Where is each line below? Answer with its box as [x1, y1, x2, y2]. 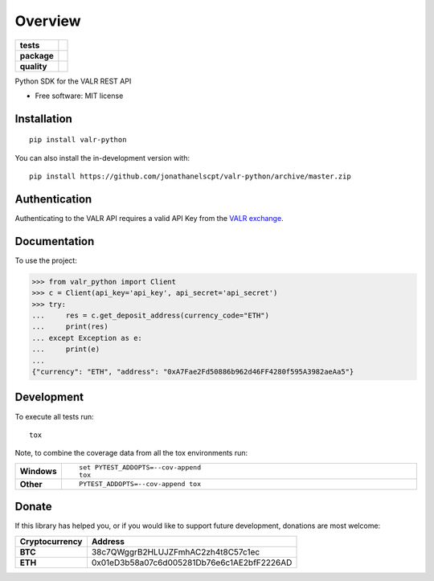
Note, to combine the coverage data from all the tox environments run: [14, 448, 248, 458]
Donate [14, 500, 52, 513]
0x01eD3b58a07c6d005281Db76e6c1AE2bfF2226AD [91, 557, 293, 568]
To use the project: [14, 256, 78, 265]
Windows [19, 465, 57, 477]
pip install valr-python [29, 135, 127, 145]
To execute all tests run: [14, 411, 94, 421]
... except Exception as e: [31, 333, 142, 342]
